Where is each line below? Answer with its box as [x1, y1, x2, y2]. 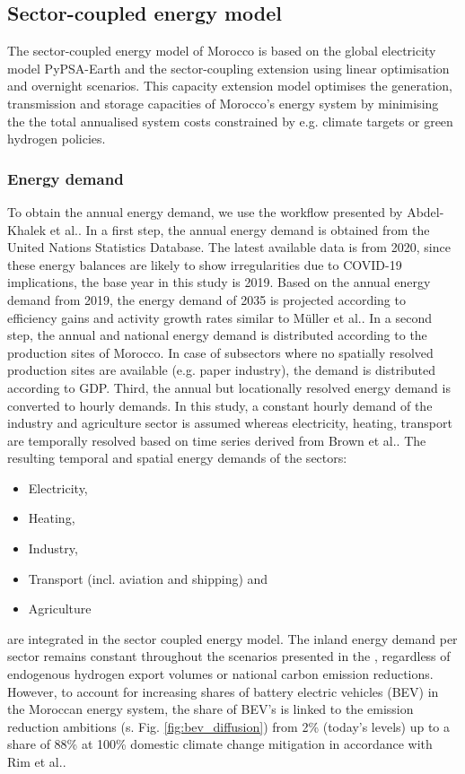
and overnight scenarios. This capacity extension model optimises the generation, [7, 76, 453, 95]
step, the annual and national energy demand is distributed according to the [7, 326, 427, 344]
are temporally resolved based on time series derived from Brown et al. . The [7, 430, 426, 449]
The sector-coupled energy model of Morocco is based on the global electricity [7, 41, 436, 60]
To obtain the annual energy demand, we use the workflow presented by [7, 202, 403, 221]
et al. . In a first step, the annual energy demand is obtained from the [49, 220, 430, 239]
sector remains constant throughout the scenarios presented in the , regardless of [7, 647, 451, 665]
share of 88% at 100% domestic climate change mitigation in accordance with [7, 735, 433, 753]
